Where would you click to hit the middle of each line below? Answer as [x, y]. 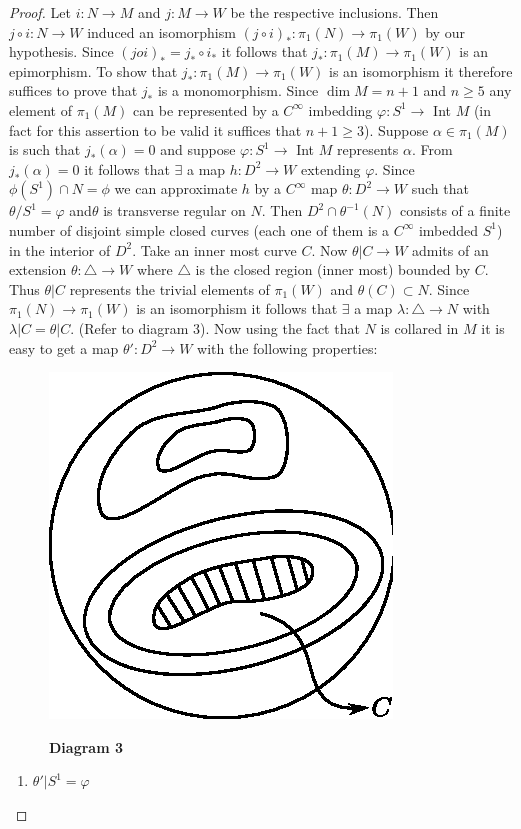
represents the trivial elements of [169, 288]
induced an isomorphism [161, 31]
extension [38, 269]
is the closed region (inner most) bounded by [333, 269]
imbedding [340, 109]
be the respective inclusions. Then [334, 12]
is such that [45, 149]
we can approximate [176, 188]
